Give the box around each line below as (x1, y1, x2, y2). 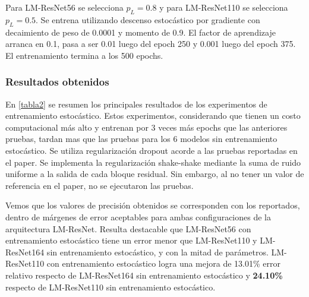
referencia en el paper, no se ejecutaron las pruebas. (5, 179, 194, 191)
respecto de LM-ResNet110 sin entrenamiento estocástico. (5, 280, 216, 293)
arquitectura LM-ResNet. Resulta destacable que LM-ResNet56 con (5, 222, 251, 235)
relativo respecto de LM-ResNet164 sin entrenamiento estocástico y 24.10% (5, 268, 283, 281)
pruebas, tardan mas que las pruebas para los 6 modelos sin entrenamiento (5, 132, 278, 145)
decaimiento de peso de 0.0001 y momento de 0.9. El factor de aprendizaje (5, 26, 276, 38)
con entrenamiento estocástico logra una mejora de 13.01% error (46, 257, 280, 270)
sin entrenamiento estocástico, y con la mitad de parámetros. (46, 245, 269, 258)
